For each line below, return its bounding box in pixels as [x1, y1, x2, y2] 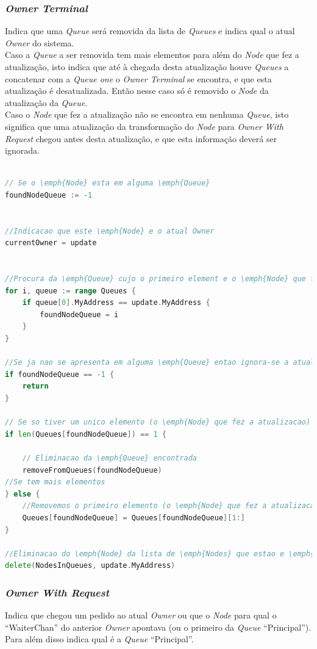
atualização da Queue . [5, 96, 88, 109]
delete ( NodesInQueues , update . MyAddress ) [5, 561, 176, 570]
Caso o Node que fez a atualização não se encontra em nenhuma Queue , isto [5, 108, 289, 121]
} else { [5, 489, 40, 498]
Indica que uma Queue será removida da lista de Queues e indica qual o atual [5, 24, 295, 37]
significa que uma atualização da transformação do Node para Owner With [5, 120, 283, 132]
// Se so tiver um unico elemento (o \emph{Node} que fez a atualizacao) [5, 418, 311, 427]
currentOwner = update [5, 238, 97, 248]
